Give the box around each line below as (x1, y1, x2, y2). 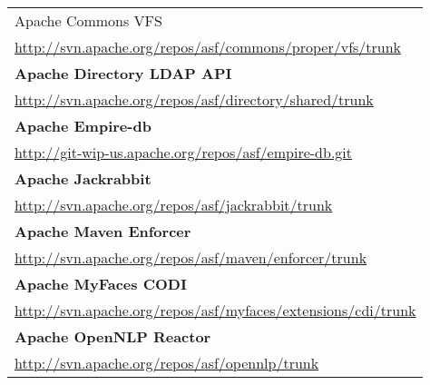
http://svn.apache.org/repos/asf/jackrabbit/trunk (15, 194, 333, 215)
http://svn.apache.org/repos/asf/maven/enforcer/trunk (15, 247, 367, 268)
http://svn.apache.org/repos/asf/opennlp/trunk (15, 352, 319, 373)
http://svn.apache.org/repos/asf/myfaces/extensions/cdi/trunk (15, 300, 416, 321)
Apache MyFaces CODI (15, 273, 187, 294)
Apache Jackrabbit (15, 168, 151, 189)
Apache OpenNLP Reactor (15, 326, 211, 347)
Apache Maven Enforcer (15, 221, 191, 242)
